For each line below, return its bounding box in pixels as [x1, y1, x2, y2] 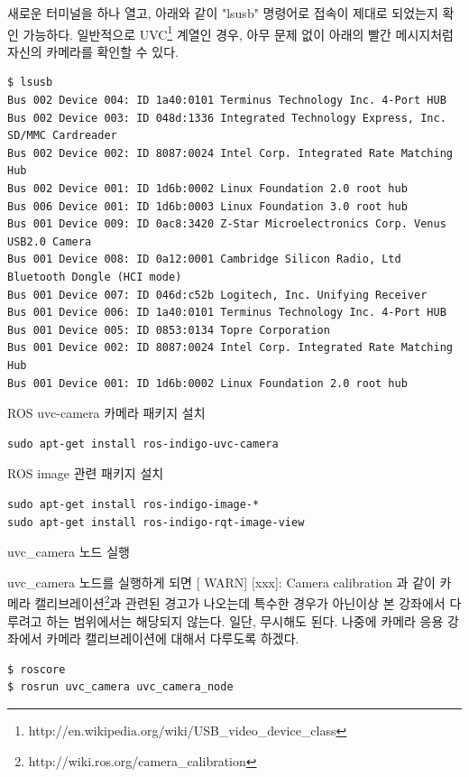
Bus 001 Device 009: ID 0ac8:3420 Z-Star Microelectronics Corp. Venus [7, 217, 446, 231]
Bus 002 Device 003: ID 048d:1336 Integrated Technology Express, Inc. [7, 111, 446, 125]
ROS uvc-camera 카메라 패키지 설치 [7, 403, 206, 422]
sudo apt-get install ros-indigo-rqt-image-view [7, 515, 305, 529]
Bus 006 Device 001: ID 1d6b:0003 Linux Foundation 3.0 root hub [7, 199, 408, 213]
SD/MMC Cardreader [7, 129, 117, 143]
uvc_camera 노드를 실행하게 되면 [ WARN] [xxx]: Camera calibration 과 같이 [7, 572, 436, 591]
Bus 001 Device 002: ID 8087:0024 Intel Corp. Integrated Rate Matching [7, 341, 453, 355]
